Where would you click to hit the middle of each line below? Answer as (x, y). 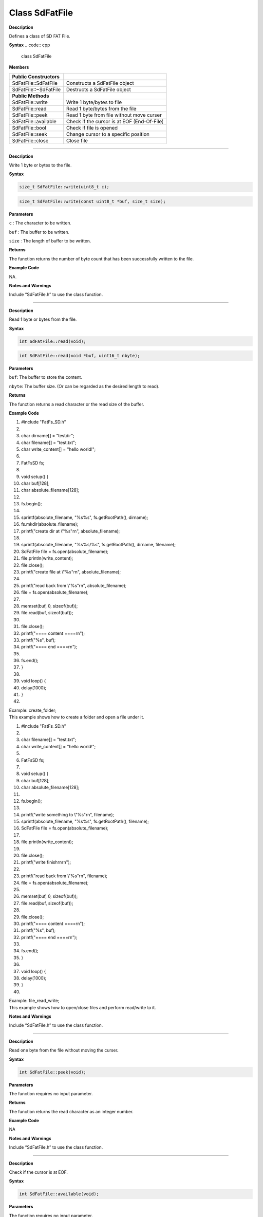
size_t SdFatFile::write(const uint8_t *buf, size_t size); (93, 201)
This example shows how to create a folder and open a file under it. (77, 717)
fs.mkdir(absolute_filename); (50, 524)
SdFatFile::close (30, 140)
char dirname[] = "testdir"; (48, 436)
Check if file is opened (92, 128)
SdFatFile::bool (29, 128)
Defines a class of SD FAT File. (40, 36)
